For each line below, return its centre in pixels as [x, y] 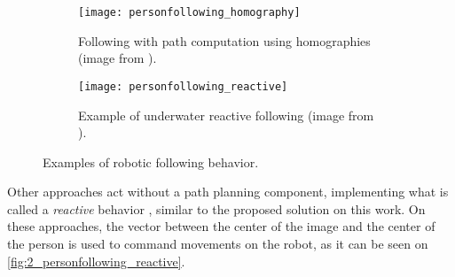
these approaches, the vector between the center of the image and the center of [221, 226]
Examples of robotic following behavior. [151, 162]
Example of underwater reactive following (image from [226, 115]
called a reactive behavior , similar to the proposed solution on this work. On [216, 208]
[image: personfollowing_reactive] [183, 86]
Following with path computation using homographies [224, 40]
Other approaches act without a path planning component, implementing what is [228, 192]
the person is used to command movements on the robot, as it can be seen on [218, 244]
